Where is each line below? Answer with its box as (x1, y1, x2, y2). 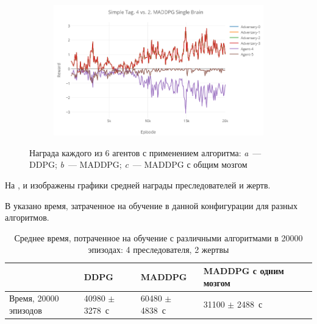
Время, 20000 (9, 292, 59, 305)
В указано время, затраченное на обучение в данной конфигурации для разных (5, 199, 297, 212)
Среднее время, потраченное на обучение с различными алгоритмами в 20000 (14, 231, 303, 244)
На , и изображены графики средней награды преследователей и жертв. (5, 179, 271, 191)
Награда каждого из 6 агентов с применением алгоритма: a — (29, 146, 262, 159)
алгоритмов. (5, 211, 49, 224)
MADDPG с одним (203, 264, 284, 277)
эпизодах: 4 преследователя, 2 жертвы (88, 243, 229, 256)
